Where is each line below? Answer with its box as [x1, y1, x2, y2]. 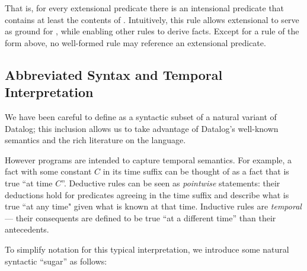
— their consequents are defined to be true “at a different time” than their [5, 211, 276, 224]
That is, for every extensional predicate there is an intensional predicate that [5, 2, 284, 14]
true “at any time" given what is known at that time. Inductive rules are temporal [5, 200, 302, 212]
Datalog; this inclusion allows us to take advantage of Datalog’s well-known [5, 122, 279, 134]
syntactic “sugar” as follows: [5, 254, 107, 267]
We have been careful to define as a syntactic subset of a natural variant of [5, 110, 277, 122]
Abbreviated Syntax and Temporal [5, 65, 223, 83]
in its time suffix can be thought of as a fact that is [103, 165, 289, 178]
